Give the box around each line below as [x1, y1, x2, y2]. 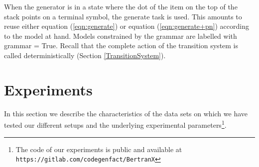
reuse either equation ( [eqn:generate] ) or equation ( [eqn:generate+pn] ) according [4, 21, 249, 31]
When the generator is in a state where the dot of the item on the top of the [4, 1, 238, 11]
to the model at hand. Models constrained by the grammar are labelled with [4, 30, 237, 41]
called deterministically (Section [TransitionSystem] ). [4, 50, 166, 60]
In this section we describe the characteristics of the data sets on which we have [4, 108, 248, 118]
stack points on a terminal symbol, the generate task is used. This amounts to [4, 11, 242, 21]
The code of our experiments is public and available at [15, 144, 182, 154]
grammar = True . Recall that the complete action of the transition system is [4, 40, 239, 51]
